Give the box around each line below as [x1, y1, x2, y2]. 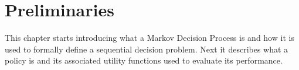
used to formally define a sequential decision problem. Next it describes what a [5, 43, 288, 55]
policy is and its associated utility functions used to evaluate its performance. [5, 54, 283, 66]
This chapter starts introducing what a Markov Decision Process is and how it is [5, 32, 294, 44]
